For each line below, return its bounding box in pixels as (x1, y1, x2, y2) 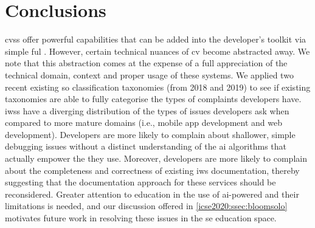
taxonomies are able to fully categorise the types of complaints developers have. (5, 92, 302, 105)
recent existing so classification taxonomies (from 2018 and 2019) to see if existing (5, 80, 311, 93)
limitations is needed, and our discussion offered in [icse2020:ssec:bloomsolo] (5, 199, 288, 212)
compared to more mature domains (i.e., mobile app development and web (5, 116, 282, 129)
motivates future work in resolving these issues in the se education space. (5, 212, 277, 224)
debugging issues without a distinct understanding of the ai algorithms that (5, 140, 287, 153)
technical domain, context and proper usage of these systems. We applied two (5, 68, 294, 81)
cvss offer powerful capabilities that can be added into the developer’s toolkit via (5, 33, 306, 46)
